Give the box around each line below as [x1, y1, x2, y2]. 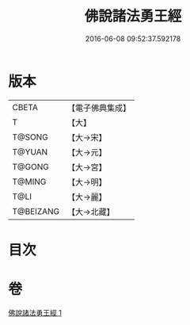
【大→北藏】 [66, 206, 115, 217]
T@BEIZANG [12, 205, 60, 216]
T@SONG [12, 132, 49, 143]
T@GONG [12, 161, 49, 172]
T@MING [12, 176, 47, 187]
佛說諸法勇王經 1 [8, 308, 62, 317]
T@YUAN [12, 146, 48, 157]
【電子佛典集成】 [66, 102, 131, 113]
